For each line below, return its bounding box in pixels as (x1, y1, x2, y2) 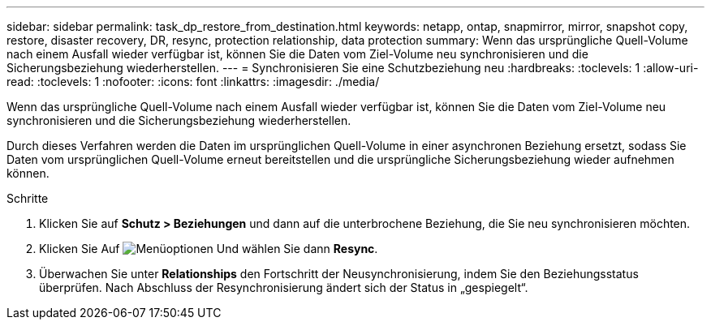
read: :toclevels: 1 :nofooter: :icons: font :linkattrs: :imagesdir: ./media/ (6, 75, 380, 88)
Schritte (6, 191, 49, 205)
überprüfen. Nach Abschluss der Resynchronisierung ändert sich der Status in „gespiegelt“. (39, 281, 528, 294)
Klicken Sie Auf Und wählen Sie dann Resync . (39, 242, 378, 255)
